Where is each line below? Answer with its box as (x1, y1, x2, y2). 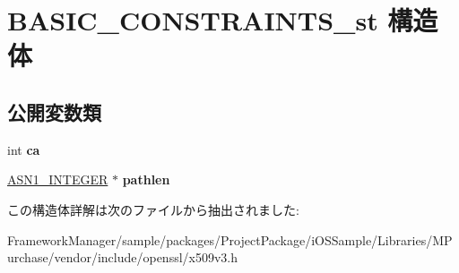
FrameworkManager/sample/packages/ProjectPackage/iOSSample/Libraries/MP (7, 230, 453, 249)
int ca (7, 140, 40, 158)
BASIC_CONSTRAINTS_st (7, 2, 378, 38)
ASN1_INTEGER (7, 170, 108, 189)
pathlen (122, 170, 170, 189)
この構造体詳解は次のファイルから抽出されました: (7, 200, 299, 218)
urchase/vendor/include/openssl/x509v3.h (7, 248, 238, 267)
